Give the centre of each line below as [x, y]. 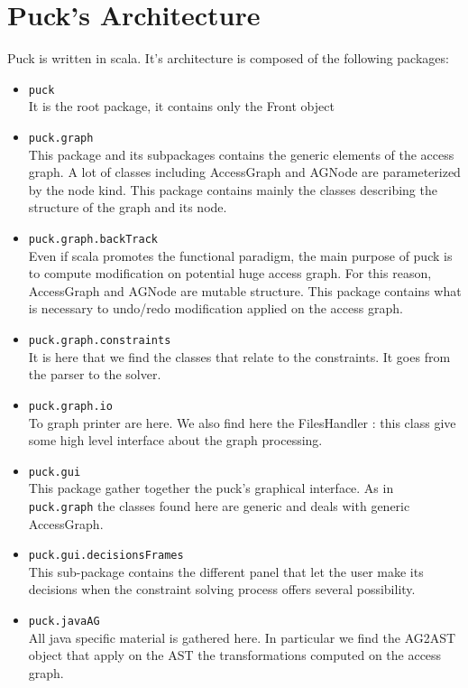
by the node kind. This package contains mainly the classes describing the [233, 189]
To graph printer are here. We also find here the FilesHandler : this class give [242, 422]
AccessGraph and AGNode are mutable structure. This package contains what [245, 290]
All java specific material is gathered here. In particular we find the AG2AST [242, 637]
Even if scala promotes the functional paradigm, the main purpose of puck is [240, 255]
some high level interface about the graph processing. [175, 440]
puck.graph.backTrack [93, 239]
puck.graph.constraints [100, 341]
